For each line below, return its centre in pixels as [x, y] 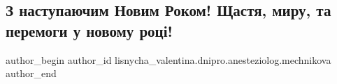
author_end [31, 73]
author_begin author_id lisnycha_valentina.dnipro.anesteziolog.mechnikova [168, 59]
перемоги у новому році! [89, 30]
